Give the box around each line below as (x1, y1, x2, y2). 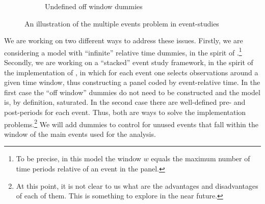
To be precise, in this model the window (16, 153, 141, 164)
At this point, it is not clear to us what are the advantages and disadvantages (16, 180, 258, 191)
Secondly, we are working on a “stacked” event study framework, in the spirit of (4, 57, 253, 68)
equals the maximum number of (151, 153, 250, 164)
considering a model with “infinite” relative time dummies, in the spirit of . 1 (4, 45, 242, 57)
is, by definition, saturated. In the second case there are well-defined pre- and (4, 97, 246, 107)
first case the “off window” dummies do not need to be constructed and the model (4, 86, 260, 97)
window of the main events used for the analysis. (4, 128, 156, 139)
